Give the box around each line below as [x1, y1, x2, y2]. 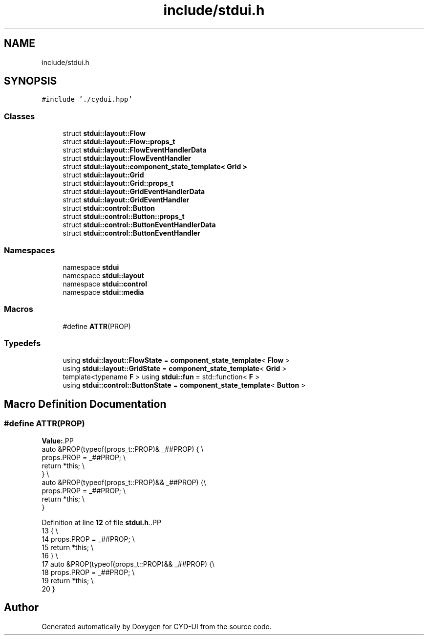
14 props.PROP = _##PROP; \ [42, 534, 135, 543]
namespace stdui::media [63, 287, 144, 296]
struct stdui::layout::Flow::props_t [63, 137, 175, 146]
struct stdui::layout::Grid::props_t [63, 179, 174, 188]
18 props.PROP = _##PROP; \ [42, 568, 135, 576]
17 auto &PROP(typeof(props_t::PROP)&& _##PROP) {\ [42, 559, 215, 568]
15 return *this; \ [42, 543, 93, 551]
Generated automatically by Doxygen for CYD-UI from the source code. [42, 622, 272, 631]
